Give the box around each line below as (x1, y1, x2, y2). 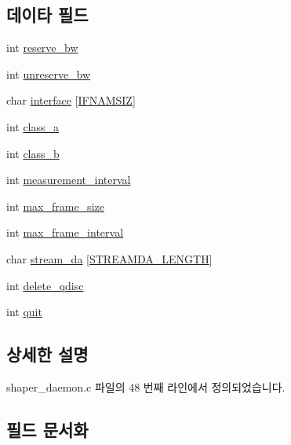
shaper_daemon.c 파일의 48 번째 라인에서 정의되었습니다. (6, 378, 286, 395)
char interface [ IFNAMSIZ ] (6, 92, 136, 108)
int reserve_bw (6, 39, 78, 56)
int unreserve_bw (6, 65, 91, 82)
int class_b (6, 145, 60, 161)
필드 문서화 (6, 417, 89, 441)
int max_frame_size (6, 197, 104, 214)
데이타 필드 (6, 2, 89, 27)
